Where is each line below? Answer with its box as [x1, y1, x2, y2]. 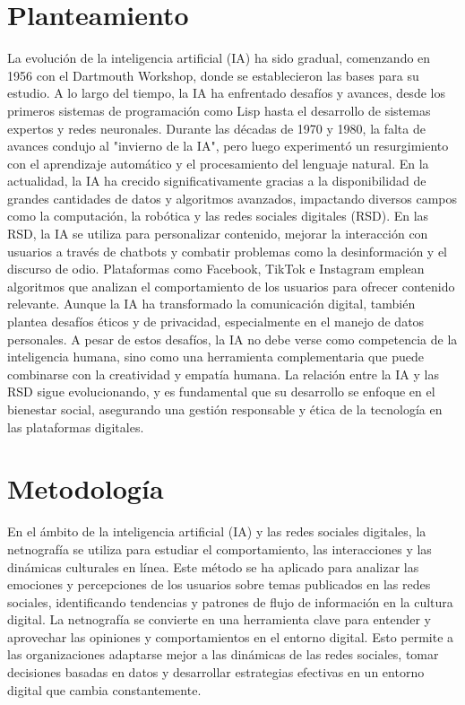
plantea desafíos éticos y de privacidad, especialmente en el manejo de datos [7, 312, 425, 331]
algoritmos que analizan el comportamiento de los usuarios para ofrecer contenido [7, 276, 455, 295]
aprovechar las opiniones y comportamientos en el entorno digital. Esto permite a [7, 627, 454, 646]
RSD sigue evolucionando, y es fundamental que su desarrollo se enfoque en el [7, 382, 435, 401]
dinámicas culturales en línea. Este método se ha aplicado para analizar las [7, 557, 419, 576]
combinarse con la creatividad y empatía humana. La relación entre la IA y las [7, 364, 439, 383]
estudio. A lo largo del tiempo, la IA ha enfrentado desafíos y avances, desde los [7, 83, 445, 102]
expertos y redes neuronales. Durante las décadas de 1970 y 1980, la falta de [7, 118, 426, 137]
